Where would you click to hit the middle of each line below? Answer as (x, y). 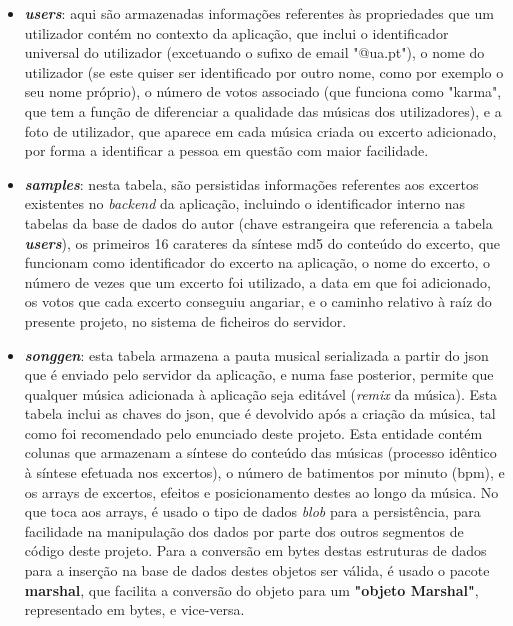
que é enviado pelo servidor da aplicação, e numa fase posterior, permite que (259, 374)
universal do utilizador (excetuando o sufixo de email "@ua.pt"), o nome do (254, 52)
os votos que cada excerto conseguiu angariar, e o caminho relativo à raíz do (258, 301)
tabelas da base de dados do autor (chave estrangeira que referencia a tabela (258, 222)
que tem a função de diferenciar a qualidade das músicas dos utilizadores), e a (263, 110)
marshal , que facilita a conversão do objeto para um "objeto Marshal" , (251, 589)
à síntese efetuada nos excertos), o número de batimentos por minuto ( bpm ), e (264, 472)
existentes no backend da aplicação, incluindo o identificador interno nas (245, 203)
